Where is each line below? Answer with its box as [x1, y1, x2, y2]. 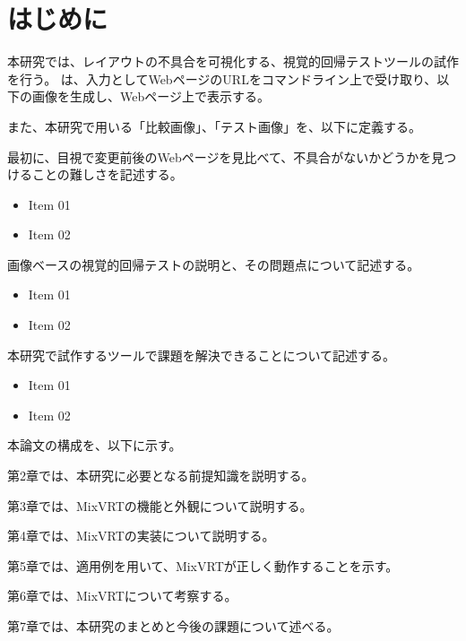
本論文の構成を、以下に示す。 [7, 436, 182, 455]
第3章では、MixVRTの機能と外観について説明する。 [7, 496, 313, 515]
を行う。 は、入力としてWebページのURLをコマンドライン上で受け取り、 [7, 69, 437, 88]
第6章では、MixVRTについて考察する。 [7, 586, 237, 605]
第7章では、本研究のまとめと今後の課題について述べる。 [7, 617, 340, 635]
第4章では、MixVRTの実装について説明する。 [7, 526, 275, 545]
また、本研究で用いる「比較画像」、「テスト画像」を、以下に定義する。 [7, 117, 421, 135]
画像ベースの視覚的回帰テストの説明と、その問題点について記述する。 [7, 255, 420, 273]
